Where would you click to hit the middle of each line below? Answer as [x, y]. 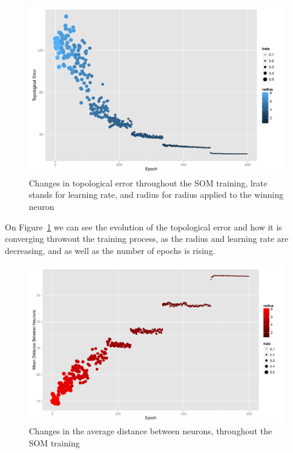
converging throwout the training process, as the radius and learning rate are [147, 239]
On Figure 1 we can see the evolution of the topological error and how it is [143, 227]
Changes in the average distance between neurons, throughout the [151, 431]
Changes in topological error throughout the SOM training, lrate [148, 182]
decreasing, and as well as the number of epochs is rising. [110, 250]
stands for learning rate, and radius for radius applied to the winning [156, 195]
